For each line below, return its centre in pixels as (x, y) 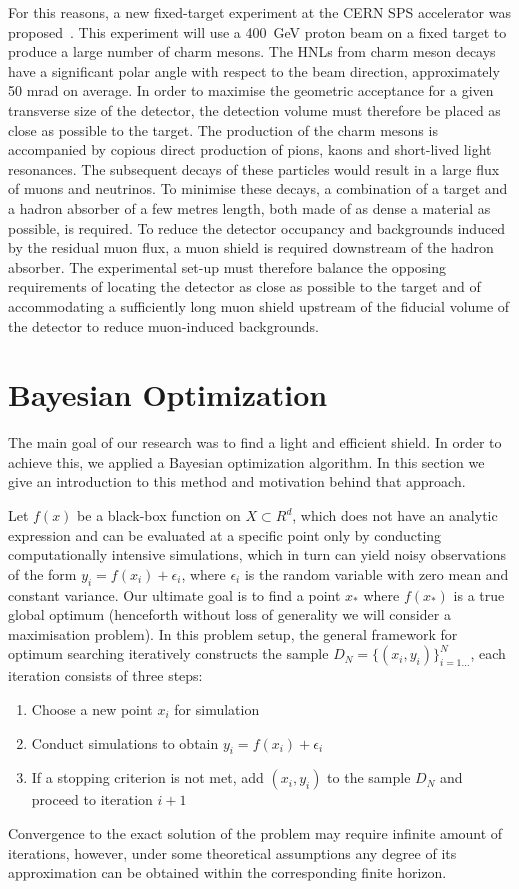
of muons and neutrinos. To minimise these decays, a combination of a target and (258, 188)
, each (488, 653)
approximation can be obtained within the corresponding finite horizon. (227, 872)
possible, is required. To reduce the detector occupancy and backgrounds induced (257, 227)
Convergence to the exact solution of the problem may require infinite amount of (255, 832)
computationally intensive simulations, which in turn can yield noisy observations (257, 554)
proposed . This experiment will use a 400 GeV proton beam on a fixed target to (257, 31)
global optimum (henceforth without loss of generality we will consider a (229, 614)
